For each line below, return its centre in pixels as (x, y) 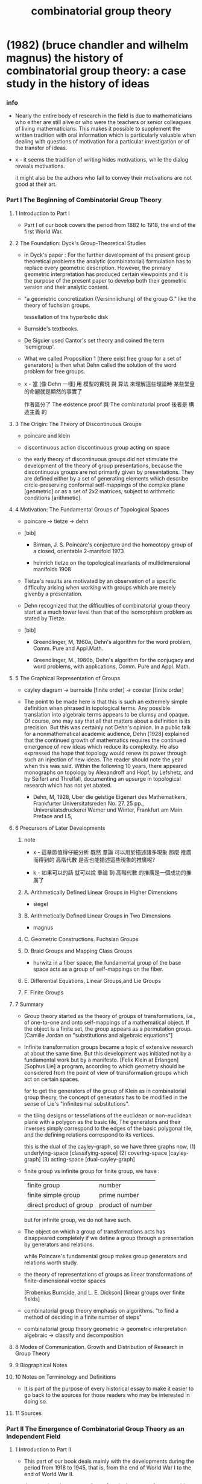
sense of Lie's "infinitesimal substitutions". (77, 1103)
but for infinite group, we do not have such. (77, 1220)
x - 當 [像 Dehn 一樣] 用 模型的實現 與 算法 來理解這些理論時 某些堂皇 (109, 384)
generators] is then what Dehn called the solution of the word (100, 365)
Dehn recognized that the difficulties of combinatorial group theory (107, 605)
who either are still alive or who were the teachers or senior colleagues (103, 122)
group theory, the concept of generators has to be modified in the (106, 1097)
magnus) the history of (65, 58)
